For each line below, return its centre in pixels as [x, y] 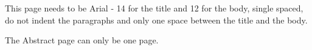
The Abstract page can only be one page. [82, 40]
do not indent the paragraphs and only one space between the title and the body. [156, 20]
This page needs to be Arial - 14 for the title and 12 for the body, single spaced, [154, 8]
